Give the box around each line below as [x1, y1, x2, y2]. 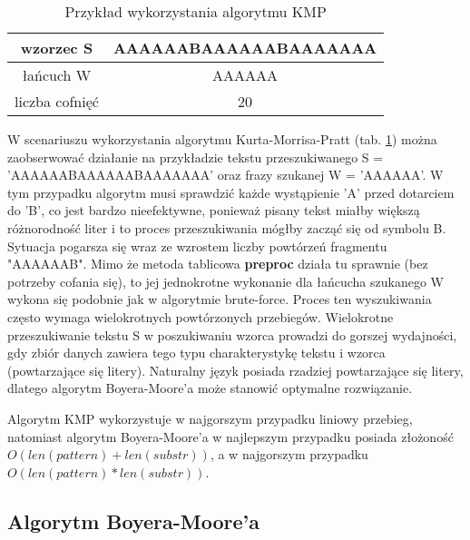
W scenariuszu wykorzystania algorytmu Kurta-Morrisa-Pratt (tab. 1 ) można [7, 130, 437, 148]
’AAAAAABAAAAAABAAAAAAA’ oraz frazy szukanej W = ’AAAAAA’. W [7, 165, 444, 184]
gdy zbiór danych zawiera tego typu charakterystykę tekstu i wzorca [7, 343, 386, 362]
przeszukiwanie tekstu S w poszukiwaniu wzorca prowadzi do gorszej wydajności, [7, 325, 457, 344]
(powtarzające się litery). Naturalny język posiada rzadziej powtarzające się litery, [7, 360, 464, 379]
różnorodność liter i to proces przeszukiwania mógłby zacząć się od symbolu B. [7, 218, 446, 237]
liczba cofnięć [15, 91, 99, 112]
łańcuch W [22, 64, 92, 85]
